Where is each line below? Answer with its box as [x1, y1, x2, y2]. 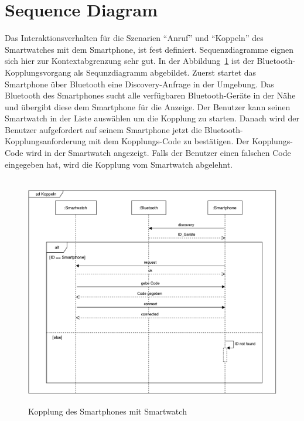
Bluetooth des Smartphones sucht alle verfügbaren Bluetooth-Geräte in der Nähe [5, 89, 296, 101]
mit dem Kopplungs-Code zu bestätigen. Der [88, 135, 250, 147]
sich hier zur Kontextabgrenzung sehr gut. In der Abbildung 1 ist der [5, 55, 254, 67]
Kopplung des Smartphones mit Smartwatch [28, 405, 187, 417]
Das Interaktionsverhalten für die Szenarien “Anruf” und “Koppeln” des [5, 32, 264, 44]
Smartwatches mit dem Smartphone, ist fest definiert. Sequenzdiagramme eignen [5, 43, 294, 55]
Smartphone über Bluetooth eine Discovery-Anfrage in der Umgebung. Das [5, 77, 274, 90]
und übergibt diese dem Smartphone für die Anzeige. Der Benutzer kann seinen [5, 100, 291, 113]
